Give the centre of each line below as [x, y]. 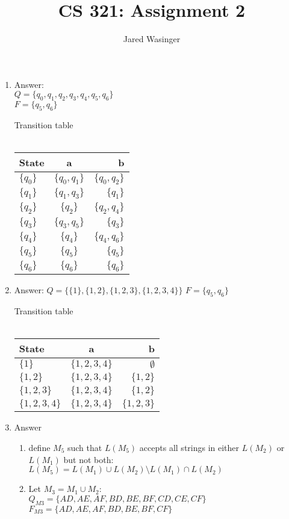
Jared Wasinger [152, 39]
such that [85, 447]
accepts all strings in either [189, 447]
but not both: [89, 459]
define [39, 447]
